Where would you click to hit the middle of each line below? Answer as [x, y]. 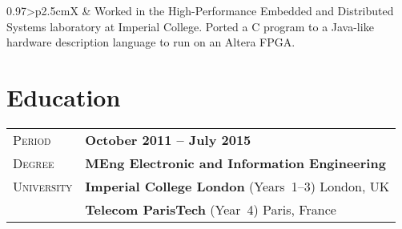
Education [64, 96]
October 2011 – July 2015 [168, 139]
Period [32, 139]
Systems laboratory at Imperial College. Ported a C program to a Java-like [190, 26]
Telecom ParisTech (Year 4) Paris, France [211, 209]
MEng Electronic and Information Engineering [235, 163]
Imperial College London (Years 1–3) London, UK [237, 186]
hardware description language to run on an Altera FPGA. [151, 42]
